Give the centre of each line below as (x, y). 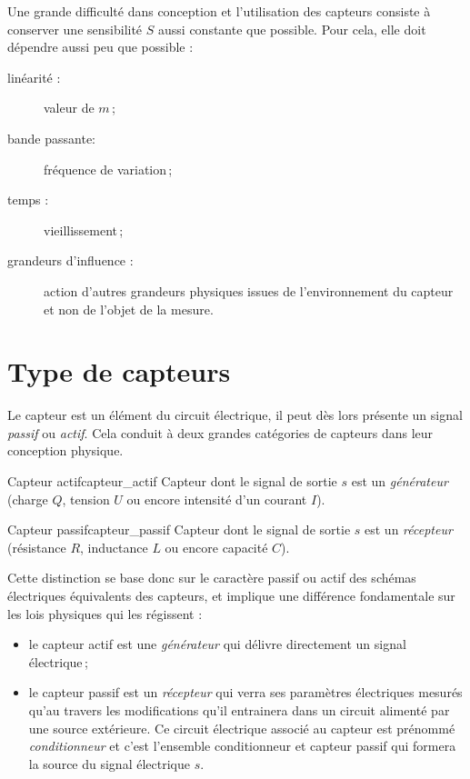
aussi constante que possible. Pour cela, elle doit (292, 29)
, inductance (114, 547)
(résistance (37, 547)
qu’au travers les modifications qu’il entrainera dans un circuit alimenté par (239, 709)
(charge (28, 499)
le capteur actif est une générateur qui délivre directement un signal (217, 644)
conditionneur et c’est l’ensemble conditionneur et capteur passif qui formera (242, 746)
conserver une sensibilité (75, 29)
